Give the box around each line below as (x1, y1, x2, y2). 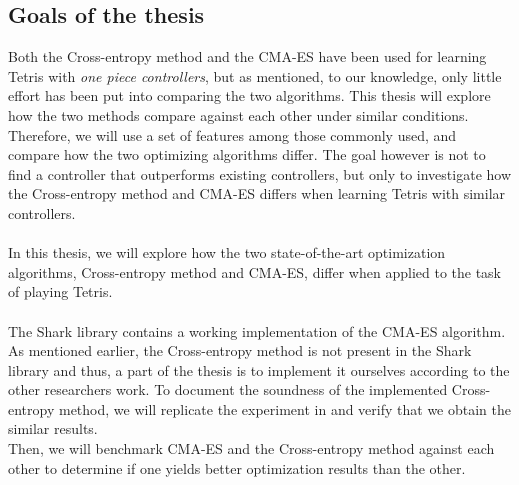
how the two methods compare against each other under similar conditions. (8, 104, 469, 125)
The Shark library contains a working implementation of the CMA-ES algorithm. (8, 320, 506, 341)
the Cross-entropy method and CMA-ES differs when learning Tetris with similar (8, 183, 506, 204)
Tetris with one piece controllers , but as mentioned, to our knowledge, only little (8, 65, 502, 86)
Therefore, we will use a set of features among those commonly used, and (8, 124, 457, 145)
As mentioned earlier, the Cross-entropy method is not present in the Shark (8, 340, 472, 361)
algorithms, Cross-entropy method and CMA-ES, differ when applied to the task (8, 261, 502, 282)
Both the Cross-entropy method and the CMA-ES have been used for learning (8, 46, 487, 67)
